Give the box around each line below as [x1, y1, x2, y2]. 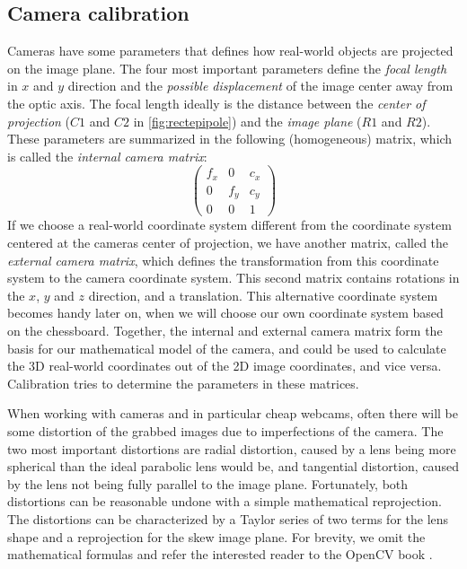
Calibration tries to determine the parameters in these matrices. [7, 373, 359, 392]
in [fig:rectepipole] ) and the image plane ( [133, 111, 362, 130]
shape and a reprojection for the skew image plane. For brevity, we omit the [7, 527, 426, 546]
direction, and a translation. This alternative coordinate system [88, 285, 438, 304]
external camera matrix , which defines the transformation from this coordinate [7, 250, 439, 269]
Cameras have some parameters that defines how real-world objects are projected [7, 41, 454, 60]
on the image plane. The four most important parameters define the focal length [7, 58, 447, 77]
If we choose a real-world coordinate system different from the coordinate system [7, 215, 452, 234]
